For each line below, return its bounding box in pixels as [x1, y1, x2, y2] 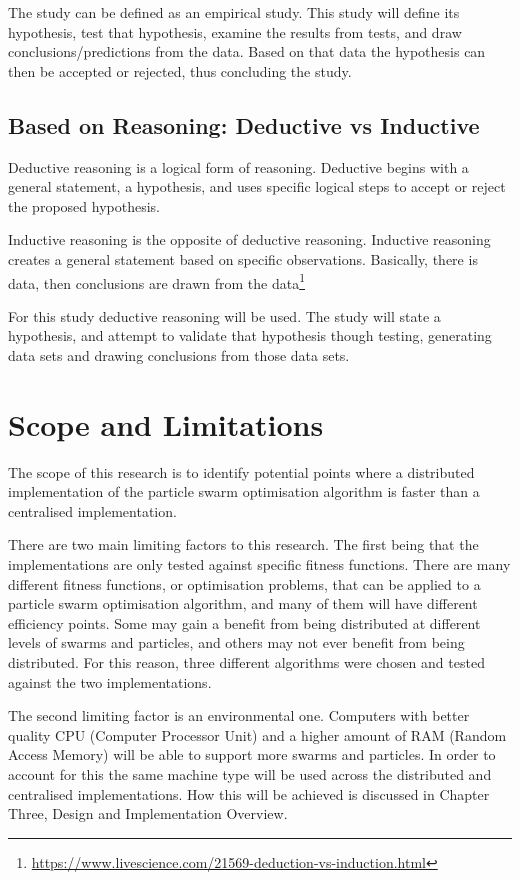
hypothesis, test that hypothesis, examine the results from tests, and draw [8, 21, 462, 42]
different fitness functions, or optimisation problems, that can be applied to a [8, 573, 481, 594]
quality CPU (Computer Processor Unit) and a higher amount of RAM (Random [8, 724, 507, 745]
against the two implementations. [8, 671, 212, 692]
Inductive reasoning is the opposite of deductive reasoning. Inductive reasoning [8, 229, 491, 250]
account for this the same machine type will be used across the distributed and [8, 764, 492, 785]
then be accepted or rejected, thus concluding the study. [8, 60, 352, 81]
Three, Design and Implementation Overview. [8, 803, 288, 824]
